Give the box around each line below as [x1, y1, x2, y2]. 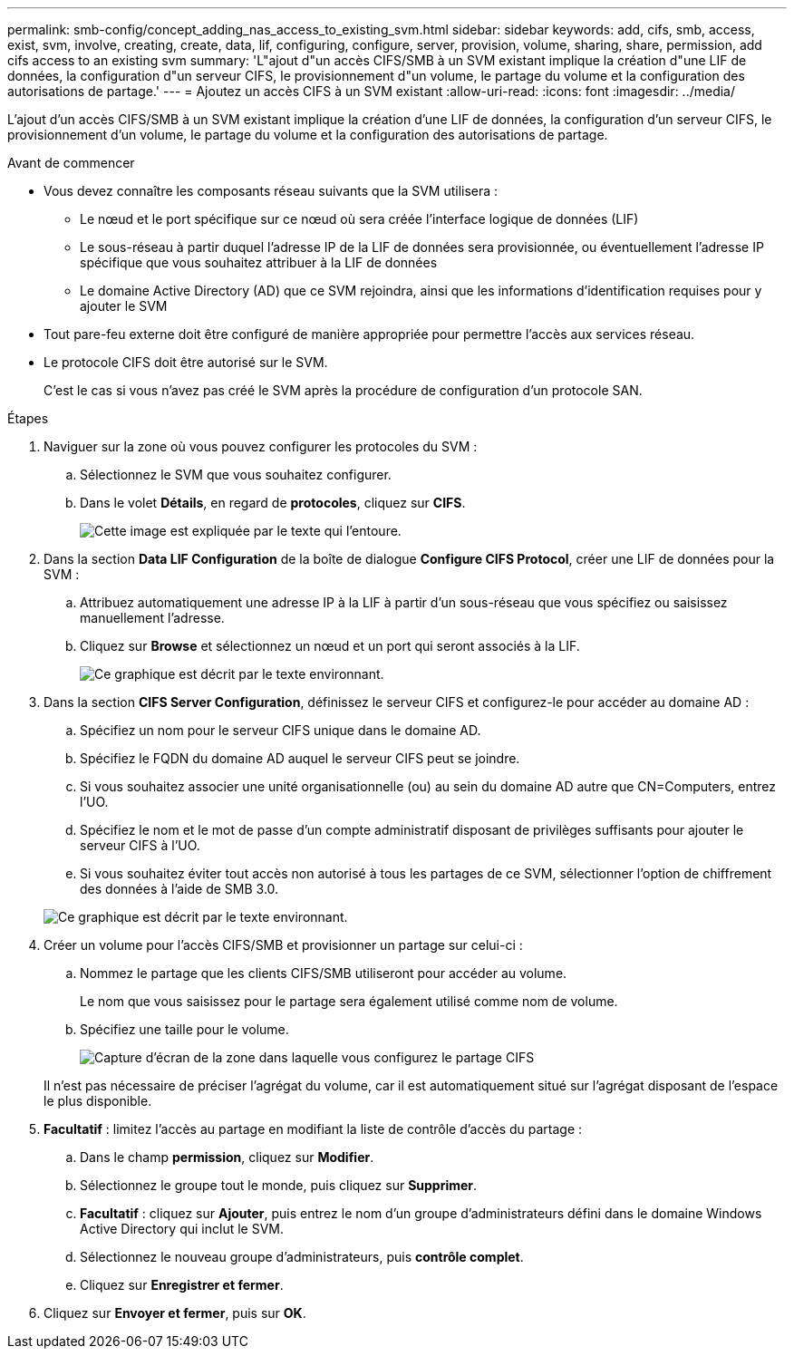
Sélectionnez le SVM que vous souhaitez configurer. [80, 467, 392, 482]
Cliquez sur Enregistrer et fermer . [80, 1277, 284, 1293]
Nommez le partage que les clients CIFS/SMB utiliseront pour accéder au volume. [80, 965, 567, 981]
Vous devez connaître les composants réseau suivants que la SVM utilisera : [44, 183, 499, 199]
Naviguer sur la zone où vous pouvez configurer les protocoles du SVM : [44, 439, 478, 454]
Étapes [7, 411, 49, 426]
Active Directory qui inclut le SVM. [80, 1221, 284, 1236]
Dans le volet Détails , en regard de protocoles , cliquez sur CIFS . [80, 495, 466, 510]
